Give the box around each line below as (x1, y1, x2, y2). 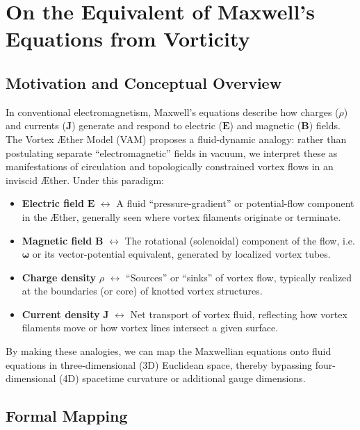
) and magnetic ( (229, 118, 302, 133)
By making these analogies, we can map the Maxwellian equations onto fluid (6, 344, 332, 358)
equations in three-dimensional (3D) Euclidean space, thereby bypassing (6, 357, 313, 372)
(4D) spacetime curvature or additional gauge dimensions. (59, 371, 306, 386)
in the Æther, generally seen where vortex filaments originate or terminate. (22, 209, 341, 224)
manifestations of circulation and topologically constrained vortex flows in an (6, 159, 334, 174)
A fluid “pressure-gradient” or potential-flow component (116, 196, 354, 210)
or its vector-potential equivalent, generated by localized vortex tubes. (32, 247, 331, 261)
